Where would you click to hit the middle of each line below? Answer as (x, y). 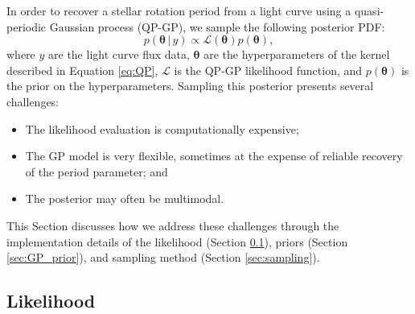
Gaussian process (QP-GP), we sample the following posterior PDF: (217, 26)
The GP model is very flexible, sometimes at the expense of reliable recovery (214, 156)
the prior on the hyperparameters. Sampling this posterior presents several (190, 86)
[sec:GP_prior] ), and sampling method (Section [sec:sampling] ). (163, 257)
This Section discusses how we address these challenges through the (173, 225)
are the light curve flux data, (119, 54)
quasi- (369, 10)
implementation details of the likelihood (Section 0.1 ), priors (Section (177, 241)
